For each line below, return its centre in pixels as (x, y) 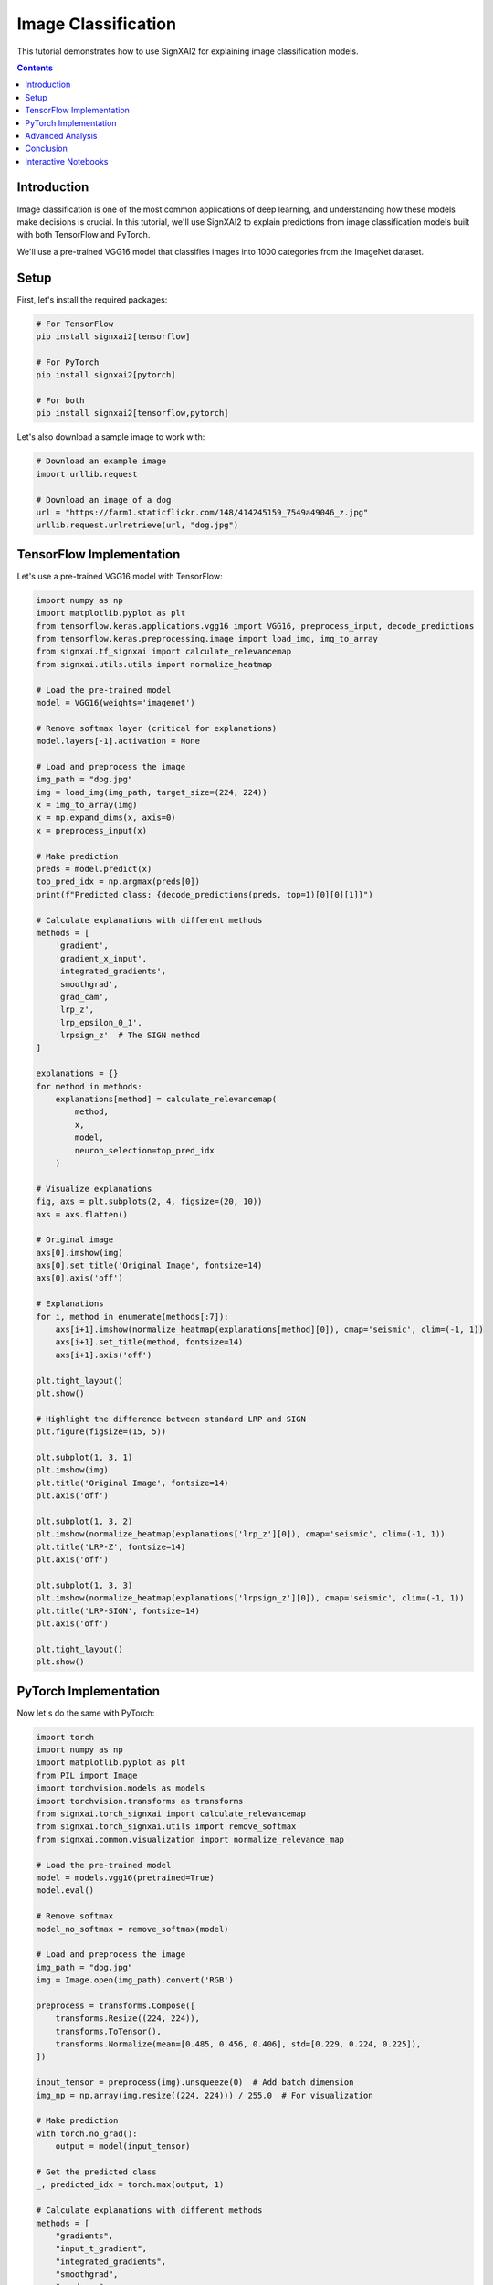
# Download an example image (101, 461)
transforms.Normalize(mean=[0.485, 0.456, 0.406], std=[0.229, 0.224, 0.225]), (238, 2044)
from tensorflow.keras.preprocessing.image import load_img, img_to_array (207, 638)
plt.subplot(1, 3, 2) (84, 1521)
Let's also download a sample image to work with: (111, 437)
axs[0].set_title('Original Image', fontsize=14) (149, 1265)
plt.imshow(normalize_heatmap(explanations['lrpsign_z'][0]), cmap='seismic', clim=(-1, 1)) (250, 1598)
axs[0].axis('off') (79, 1278)
